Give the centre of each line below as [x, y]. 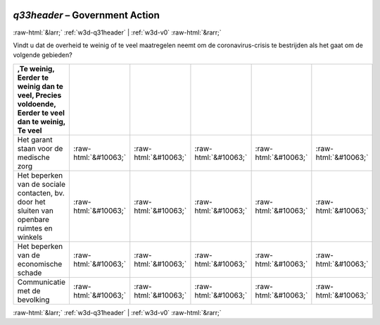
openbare [33, 219]
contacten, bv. [41, 192]
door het [31, 202]
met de [29, 290]
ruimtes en [35, 228]
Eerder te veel [41, 113]
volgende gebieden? [43, 55]
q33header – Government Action [86, 15]
